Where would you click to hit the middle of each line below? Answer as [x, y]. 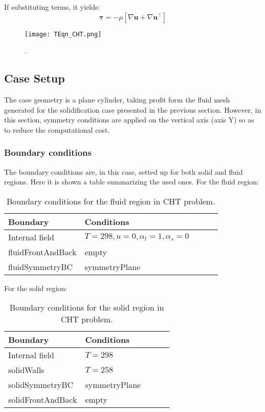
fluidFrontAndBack [42, 252]
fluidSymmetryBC [41, 266]
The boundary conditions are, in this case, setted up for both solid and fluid [124, 171]
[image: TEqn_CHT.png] [63, 34]
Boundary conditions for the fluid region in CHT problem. [111, 201]
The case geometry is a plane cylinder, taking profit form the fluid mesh [117, 100]
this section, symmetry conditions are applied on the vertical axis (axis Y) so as [129, 120]
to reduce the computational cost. [57, 129]
